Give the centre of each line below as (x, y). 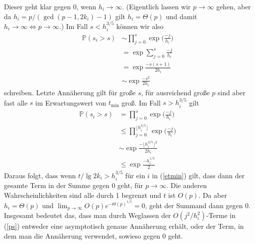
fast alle (16, 102)
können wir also (140, 26)
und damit (182, 16)
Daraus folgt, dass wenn (40, 175)
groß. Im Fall (141, 102)
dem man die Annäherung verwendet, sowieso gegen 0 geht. (94, 236)
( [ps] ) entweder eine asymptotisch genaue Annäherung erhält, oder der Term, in (124, 226)
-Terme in (221, 215)
